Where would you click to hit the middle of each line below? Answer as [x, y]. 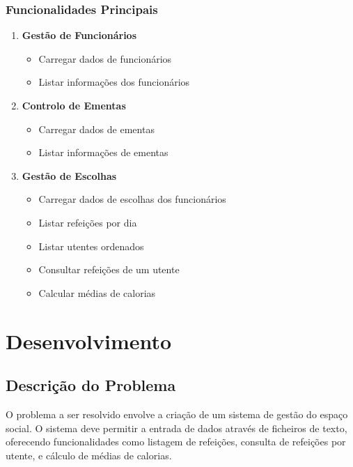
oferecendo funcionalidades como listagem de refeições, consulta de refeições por [176, 442]
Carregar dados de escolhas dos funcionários [132, 199]
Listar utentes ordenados [91, 246]
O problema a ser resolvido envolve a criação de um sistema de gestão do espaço [177, 414]
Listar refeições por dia [88, 222]
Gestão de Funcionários [79, 35]
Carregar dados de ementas [96, 129]
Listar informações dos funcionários [114, 82]
